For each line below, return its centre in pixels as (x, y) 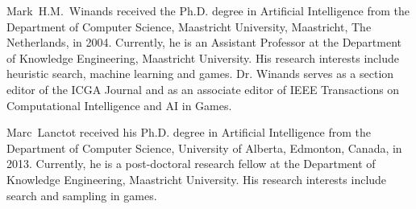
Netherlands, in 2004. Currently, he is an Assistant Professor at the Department (204, 42)
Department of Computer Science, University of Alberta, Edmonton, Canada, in (204, 148)
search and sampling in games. (82, 195)
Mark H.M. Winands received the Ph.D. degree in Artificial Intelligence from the (208, 10)
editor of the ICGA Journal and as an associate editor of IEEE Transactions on (203, 89)
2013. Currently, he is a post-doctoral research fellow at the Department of (191, 164)
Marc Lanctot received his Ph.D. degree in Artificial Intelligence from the (189, 132)
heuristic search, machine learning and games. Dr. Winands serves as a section (200, 74)
